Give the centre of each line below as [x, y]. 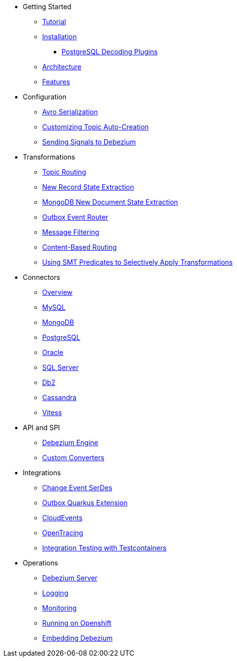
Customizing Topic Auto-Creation [95, 127]
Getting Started [47, 7]
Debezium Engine [70, 443]
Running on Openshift [77, 623]
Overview [57, 292]
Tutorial [54, 22]
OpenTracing [63, 533]
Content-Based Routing [79, 247]
